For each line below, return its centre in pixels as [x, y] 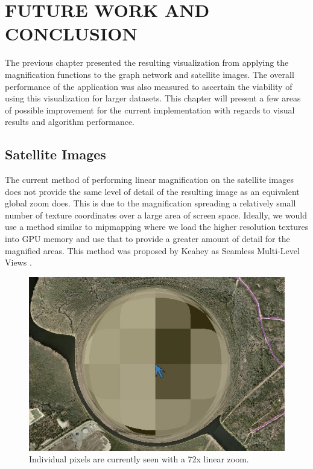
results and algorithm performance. [70, 122]
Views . [18, 262]
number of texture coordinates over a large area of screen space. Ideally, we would [156, 215]
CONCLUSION [71, 33]
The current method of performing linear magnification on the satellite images [150, 180]
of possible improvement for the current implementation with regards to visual [150, 110]
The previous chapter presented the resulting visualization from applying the [147, 62]
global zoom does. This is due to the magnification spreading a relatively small [150, 203]
